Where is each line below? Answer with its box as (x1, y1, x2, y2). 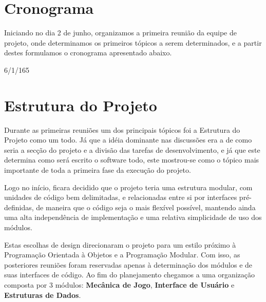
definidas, (4, 202, 34, 212)
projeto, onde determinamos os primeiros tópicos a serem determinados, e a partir (4, 37, 262, 48)
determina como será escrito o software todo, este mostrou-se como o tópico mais (4, 154, 259, 165)
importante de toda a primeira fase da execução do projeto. (4, 165, 191, 175)
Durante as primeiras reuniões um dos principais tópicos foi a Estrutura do (4, 124, 240, 135)
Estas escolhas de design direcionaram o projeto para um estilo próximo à (4, 239, 236, 250)
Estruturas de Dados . (4, 289, 81, 300)
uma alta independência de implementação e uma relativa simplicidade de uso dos (4, 212, 262, 223)
